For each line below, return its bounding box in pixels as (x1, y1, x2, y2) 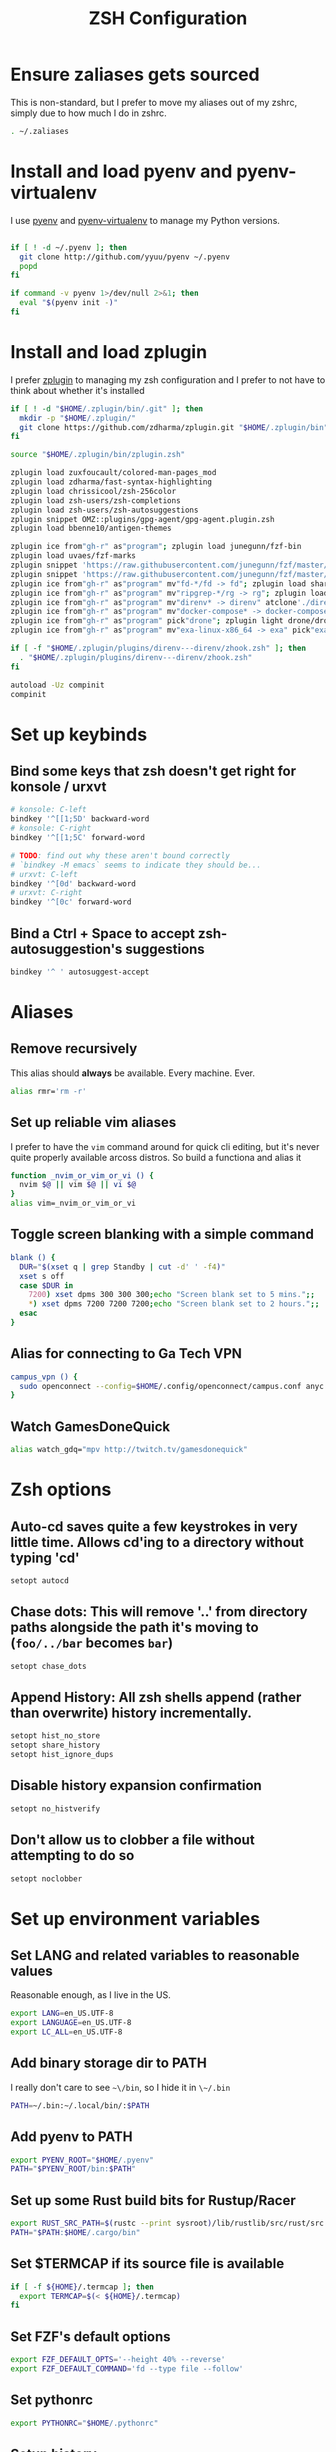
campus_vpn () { (10, 1372, 78, 1382)
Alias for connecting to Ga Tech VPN (10, 1345, 243, 1362)
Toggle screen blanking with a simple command (10, 1226, 315, 1243)
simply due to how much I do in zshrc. (10, 107, 167, 119)
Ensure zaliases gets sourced (10, 63, 260, 86)
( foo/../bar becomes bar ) (10, 1635, 173, 1652)
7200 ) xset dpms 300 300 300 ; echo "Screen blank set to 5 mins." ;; (28, 1290, 315, 1300)
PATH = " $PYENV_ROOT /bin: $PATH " (10, 2164, 137, 2174)
